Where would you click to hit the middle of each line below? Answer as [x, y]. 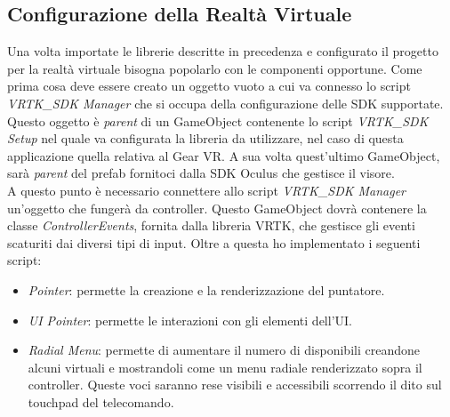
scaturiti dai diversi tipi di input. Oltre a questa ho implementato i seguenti [214, 242]
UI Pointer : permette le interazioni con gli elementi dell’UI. [190, 320]
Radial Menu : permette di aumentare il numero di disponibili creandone [224, 350]
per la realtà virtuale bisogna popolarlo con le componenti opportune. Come [215, 68]
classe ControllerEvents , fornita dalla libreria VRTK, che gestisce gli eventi [211, 225]
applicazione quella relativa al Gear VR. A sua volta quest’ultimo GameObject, [224, 155]
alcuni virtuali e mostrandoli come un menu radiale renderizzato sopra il [225, 367]
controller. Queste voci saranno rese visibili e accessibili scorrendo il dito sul [235, 385]
